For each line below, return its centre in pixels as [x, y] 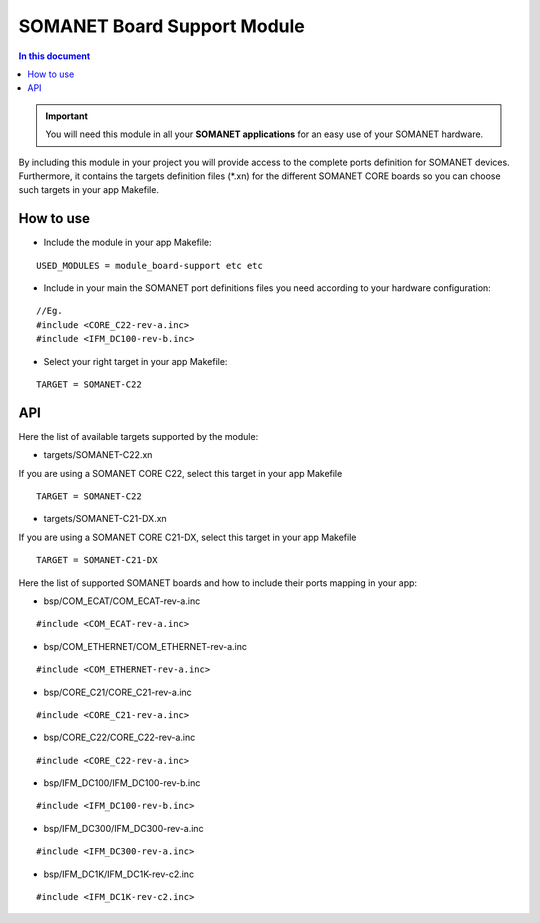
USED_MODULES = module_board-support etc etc [150, 265]
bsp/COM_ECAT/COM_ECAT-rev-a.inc [122, 601]
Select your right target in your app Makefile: [135, 361]
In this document [54, 56]
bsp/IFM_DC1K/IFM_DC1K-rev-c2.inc [119, 874]
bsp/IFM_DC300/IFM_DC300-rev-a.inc [123, 828]
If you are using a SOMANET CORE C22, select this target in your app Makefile [180, 473]
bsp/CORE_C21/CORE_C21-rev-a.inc [117, 692]
